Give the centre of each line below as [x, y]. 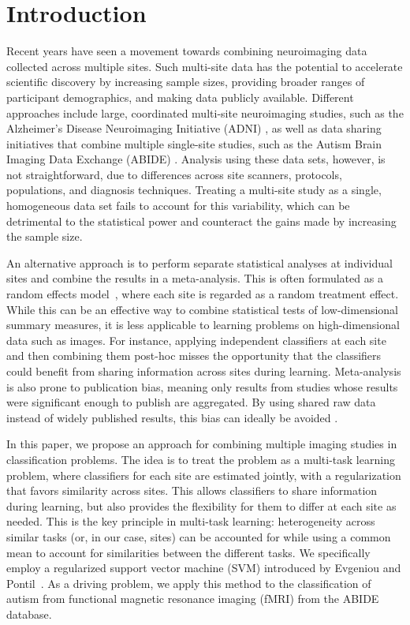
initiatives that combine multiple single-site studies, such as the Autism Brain [194, 143]
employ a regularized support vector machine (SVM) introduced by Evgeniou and [204, 568]
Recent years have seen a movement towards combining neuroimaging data [187, 51]
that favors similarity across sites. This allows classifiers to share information [192, 490]
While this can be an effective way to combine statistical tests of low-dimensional [202, 309]
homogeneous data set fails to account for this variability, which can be [178, 206]
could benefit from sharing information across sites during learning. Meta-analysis [204, 371]
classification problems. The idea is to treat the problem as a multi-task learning [201, 459]
